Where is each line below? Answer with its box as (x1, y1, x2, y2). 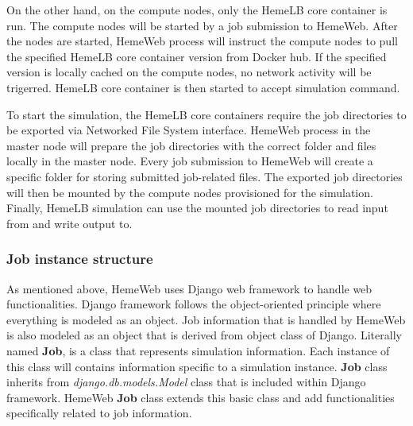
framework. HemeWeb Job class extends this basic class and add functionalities (6, 389, 395, 405)
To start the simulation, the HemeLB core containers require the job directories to (6, 106, 407, 122)
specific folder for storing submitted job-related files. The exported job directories (6, 168, 403, 184)
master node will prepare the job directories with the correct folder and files (6, 137, 376, 153)
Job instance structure (6, 249, 153, 269)
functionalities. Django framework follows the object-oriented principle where (6, 296, 381, 312)
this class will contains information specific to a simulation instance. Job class (6, 358, 388, 374)
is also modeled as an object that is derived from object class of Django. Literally (6, 327, 402, 343)
